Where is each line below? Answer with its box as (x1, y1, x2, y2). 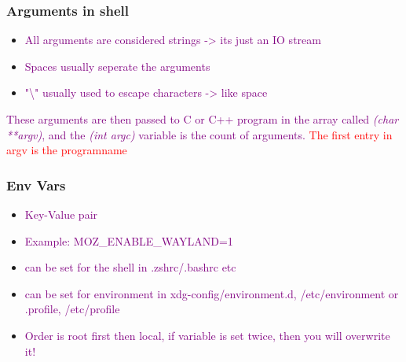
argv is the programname (6, 142, 127, 158)
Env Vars (6, 175, 66, 194)
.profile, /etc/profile (24, 301, 120, 317)
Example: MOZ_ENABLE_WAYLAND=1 (24, 232, 233, 249)
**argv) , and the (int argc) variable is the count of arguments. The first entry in (6, 126, 393, 142)
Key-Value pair (24, 206, 98, 222)
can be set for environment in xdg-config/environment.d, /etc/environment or (24, 285, 399, 301)
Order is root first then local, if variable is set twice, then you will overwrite (24, 327, 390, 343)
